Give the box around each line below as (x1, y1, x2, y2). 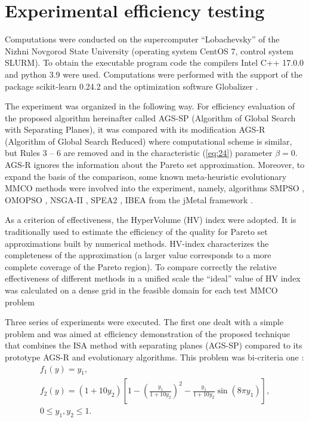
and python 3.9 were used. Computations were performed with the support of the (5, 68, 302, 80)
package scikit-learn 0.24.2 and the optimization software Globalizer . (5, 79, 258, 92)
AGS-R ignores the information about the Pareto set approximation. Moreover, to (5, 158, 305, 171)
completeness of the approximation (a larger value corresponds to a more (5, 249, 271, 261)
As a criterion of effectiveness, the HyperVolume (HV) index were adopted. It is (5, 213, 296, 226)
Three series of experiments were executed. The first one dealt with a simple (5, 316, 284, 328)
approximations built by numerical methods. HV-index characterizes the (5, 237, 269, 249)
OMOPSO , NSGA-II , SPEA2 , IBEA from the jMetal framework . (5, 193, 253, 206)
